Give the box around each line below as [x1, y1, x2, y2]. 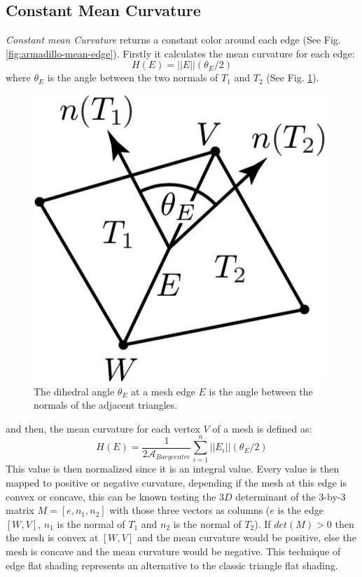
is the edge [277, 503, 323, 517]
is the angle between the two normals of [47, 70, 218, 85]
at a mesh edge [131, 383, 195, 398]
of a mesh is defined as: [212, 421, 312, 435]
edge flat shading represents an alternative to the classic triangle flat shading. [6, 557, 338, 572]
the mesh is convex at [6, 530, 99, 545]
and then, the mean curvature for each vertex [6, 421, 200, 435]
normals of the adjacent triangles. [34, 398, 178, 412]
